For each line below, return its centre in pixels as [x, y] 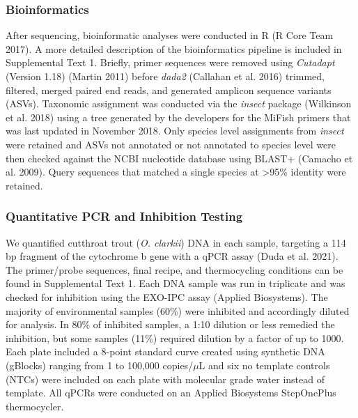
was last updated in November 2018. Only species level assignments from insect [175, 131]
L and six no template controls [264, 365]
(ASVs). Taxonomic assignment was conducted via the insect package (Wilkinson [179, 103]
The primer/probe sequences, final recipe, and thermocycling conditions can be [174, 269]
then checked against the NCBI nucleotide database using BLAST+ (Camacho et [179, 158]
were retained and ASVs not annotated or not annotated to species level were [171, 144]
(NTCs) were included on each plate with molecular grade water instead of [165, 379]
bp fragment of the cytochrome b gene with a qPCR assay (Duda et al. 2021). [172, 256]
